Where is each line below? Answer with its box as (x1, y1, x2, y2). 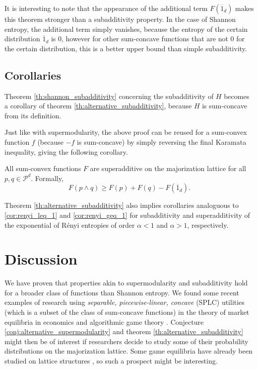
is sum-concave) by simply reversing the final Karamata (77, 136, 247, 147)
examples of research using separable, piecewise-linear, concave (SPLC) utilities (4, 297, 245, 307)
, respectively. (187, 219, 229, 230)
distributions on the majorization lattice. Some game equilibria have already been (4, 346, 253, 356)
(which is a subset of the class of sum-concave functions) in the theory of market (4, 307, 250, 317)
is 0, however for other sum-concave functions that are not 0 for (51, 33, 245, 44)
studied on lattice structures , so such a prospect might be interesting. (4, 355, 218, 366)
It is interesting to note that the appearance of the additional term (4, 3, 208, 13)
